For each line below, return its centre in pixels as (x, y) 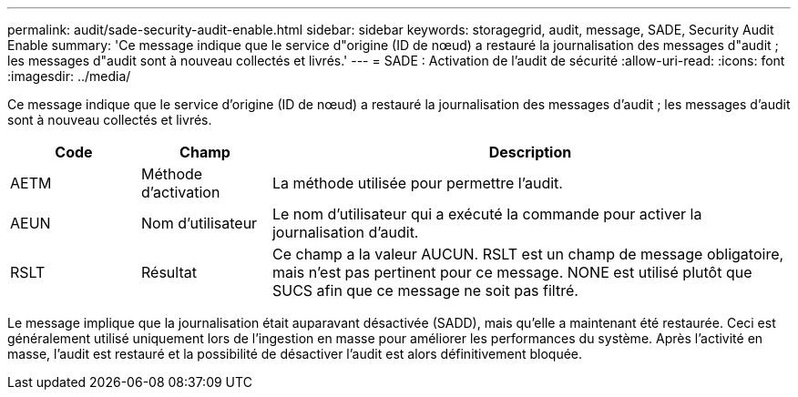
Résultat (169, 272)
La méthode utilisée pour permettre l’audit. (417, 183)
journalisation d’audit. (345, 232)
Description (530, 152)
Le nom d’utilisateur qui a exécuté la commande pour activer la (487, 214)
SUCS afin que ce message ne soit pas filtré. (425, 290)
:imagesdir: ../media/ (69, 76)
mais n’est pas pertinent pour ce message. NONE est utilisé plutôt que (512, 272)
